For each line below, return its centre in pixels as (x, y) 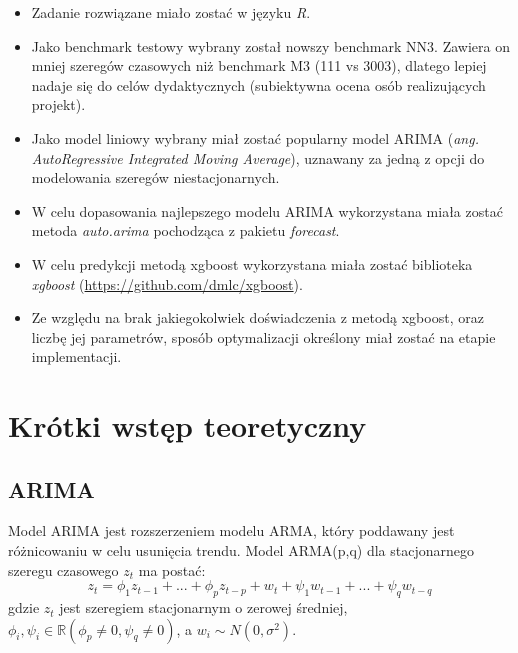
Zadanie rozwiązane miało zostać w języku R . (171, 12)
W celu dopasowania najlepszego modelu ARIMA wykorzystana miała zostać (267, 210)
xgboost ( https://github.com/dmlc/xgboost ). (167, 283)
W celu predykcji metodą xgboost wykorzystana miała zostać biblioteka (252, 263)
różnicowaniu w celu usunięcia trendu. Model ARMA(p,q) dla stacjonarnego (241, 550)
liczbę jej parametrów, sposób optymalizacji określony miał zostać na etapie (263, 336)
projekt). (58, 104)
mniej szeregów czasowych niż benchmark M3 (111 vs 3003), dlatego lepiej (259, 65)
